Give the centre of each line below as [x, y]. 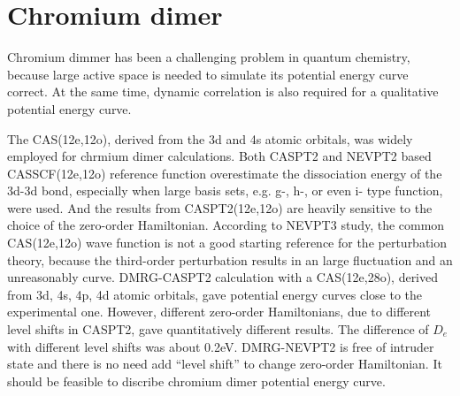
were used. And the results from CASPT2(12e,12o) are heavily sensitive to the [220, 207]
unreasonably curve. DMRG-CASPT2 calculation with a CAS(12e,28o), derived [223, 277]
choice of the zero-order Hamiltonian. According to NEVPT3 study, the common [226, 225]
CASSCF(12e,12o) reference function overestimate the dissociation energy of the [225, 173]
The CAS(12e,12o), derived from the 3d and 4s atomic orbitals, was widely [210, 138]
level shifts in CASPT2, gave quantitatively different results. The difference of [218, 329]
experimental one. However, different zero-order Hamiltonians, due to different [219, 312]
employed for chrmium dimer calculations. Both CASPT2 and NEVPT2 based [219, 156]
